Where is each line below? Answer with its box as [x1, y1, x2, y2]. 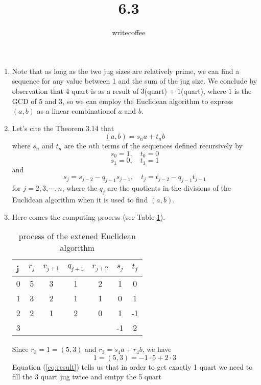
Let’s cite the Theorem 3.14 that [12, 122, 114, 133]
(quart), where [181, 85, 226, 96]
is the [234, 85, 252, 96]
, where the [62, 183, 98, 193]
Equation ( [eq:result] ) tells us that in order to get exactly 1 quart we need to [12, 361, 253, 372]
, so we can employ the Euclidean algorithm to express [62, 95, 233, 106]
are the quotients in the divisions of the [107, 183, 231, 193]
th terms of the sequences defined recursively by [92, 140, 243, 151]
